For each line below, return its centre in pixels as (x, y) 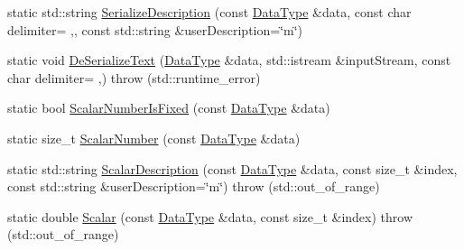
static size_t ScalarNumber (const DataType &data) (154, 138)
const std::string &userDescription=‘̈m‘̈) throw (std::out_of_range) (194, 186)
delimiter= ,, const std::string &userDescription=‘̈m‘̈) (155, 29)
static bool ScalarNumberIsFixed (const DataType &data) (169, 108)
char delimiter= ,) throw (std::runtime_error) (134, 77)
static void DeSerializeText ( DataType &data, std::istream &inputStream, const (229, 60)
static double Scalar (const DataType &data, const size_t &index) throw (210, 216)
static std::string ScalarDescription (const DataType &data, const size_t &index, (232, 168)
